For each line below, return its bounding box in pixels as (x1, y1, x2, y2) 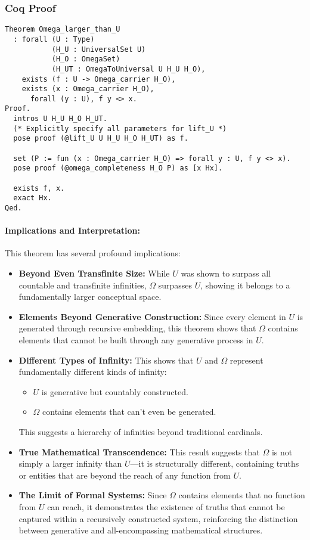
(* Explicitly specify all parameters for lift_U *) (13, 124, 227, 133)
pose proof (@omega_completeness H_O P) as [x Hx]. (13, 164, 223, 173)
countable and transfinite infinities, (18, 278, 147, 291)
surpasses (158, 278, 193, 291)
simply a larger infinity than (18, 457, 122, 470)
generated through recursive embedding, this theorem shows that (18, 322, 256, 334)
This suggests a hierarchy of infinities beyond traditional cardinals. (18, 426, 263, 438)
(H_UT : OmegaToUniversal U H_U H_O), (51, 64, 206, 73)
